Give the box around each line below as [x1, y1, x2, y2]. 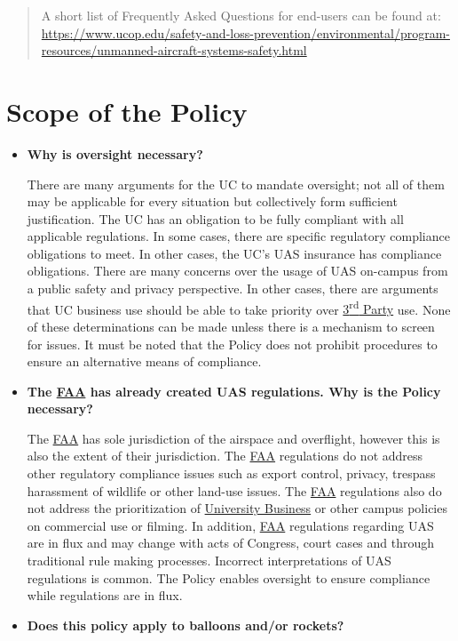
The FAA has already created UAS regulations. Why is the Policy [27, 381, 441, 400]
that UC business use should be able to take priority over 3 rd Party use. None [27, 297, 451, 318]
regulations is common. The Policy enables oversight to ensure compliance [27, 568, 430, 587]
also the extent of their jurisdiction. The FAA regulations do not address [27, 446, 423, 465]
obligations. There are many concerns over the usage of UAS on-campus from [27, 261, 448, 280]
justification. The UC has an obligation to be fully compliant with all [27, 209, 404, 228]
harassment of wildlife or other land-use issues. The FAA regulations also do [27, 481, 442, 500]
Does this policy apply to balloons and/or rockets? [27, 615, 344, 634]
